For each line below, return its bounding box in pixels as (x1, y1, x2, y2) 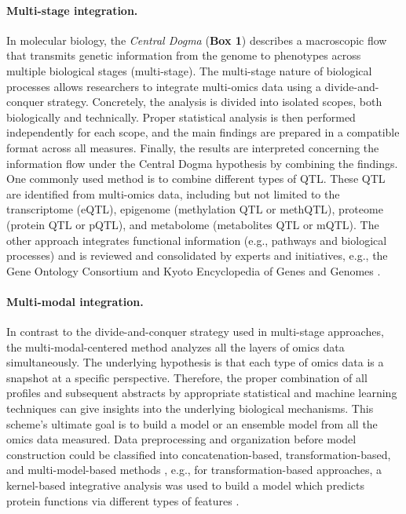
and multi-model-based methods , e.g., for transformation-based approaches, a (6, 461, 382, 478)
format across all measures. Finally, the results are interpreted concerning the (6, 139, 379, 155)
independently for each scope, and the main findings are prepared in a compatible (6, 124, 400, 140)
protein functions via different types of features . (6, 492, 240, 509)
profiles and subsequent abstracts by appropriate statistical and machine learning (6, 385, 397, 401)
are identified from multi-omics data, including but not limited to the (6, 185, 340, 202)
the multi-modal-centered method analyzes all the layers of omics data (6, 338, 345, 355)
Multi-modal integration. (6, 293, 144, 309)
